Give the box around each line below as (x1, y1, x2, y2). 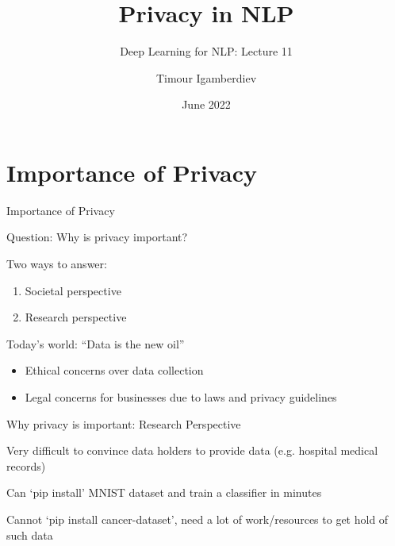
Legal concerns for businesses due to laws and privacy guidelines (25, 389, 337, 405)
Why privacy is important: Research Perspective (6, 415, 241, 432)
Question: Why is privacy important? (6, 229, 188, 245)
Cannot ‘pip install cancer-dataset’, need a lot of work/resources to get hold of (6, 510, 389, 527)
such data (6, 526, 53, 543)
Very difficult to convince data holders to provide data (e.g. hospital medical (6, 442, 378, 459)
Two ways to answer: (6, 256, 107, 272)
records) (6, 457, 46, 474)
